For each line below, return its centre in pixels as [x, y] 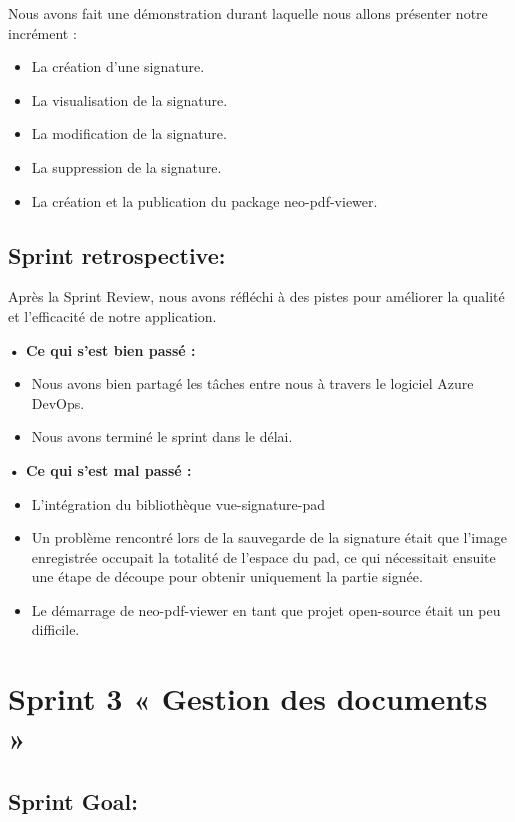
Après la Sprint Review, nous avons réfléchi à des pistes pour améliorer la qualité [256, 296]
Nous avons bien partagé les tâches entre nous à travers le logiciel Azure [252, 383]
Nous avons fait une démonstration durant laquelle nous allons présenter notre [248, 13]
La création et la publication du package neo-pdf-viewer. [204, 200]
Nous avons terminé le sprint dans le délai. [162, 436]
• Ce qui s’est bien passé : [102, 349]
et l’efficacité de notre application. [112, 315]
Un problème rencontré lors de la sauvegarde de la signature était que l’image [269, 537]
